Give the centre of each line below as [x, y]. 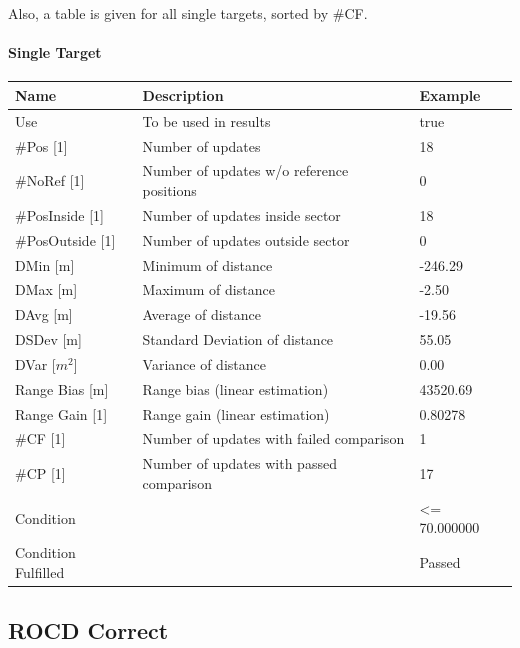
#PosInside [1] [60, 214]
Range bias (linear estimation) [235, 388]
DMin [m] [45, 264]
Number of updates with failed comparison [273, 438]
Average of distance [201, 314]
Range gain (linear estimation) [236, 413]
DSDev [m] [48, 339]
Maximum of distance [208, 289]
